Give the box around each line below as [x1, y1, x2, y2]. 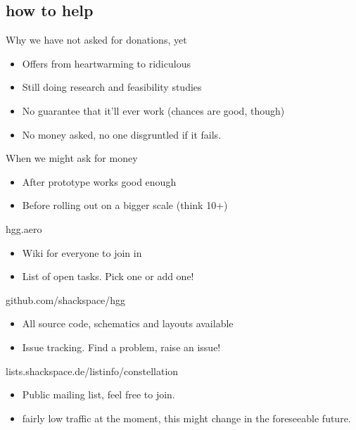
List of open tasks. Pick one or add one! [22, 269, 194, 284]
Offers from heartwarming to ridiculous [22, 56, 191, 70]
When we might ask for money [6, 151, 138, 165]
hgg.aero [6, 221, 42, 236]
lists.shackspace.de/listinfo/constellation [6, 363, 179, 378]
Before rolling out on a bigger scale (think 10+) [22, 198, 228, 213]
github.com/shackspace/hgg [6, 292, 126, 307]
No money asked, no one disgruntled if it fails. [22, 127, 222, 141]
